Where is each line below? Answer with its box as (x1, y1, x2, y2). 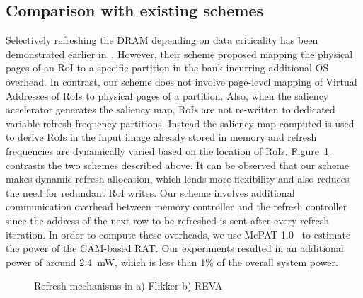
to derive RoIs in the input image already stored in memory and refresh (6, 130, 317, 144)
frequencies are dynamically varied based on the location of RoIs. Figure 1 (6, 143, 329, 158)
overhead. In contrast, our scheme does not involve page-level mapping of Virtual (6, 74, 357, 88)
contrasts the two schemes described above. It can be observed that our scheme (6, 157, 350, 172)
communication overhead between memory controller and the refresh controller (6, 199, 347, 214)
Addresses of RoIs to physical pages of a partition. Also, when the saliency (6, 88, 329, 103)
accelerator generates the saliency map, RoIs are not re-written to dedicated (6, 102, 335, 117)
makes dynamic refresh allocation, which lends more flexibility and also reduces (6, 171, 350, 186)
